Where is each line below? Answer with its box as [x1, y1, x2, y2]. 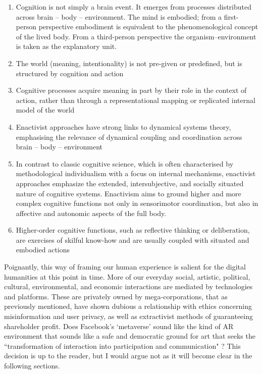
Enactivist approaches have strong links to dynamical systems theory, [16, 121, 231, 132]
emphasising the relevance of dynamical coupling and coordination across [16, 131, 242, 142]
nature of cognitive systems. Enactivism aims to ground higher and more [16, 188, 241, 198]
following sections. [4, 360, 60, 370]
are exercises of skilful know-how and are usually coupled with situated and [16, 234, 249, 245]
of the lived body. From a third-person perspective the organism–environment [16, 31, 256, 41]
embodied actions [16, 244, 70, 255]
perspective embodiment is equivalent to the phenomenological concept [38, 21, 258, 32]
